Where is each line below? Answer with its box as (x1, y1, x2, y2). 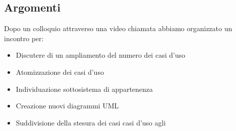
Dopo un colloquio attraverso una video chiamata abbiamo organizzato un (4, 23, 232, 34)
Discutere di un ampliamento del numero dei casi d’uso (16, 50, 185, 60)
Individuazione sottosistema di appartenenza (16, 83, 153, 94)
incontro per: (4, 33, 44, 43)
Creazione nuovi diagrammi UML (16, 100, 119, 111)
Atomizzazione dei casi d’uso (16, 66, 104, 77)
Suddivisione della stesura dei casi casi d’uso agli (16, 117, 166, 127)
